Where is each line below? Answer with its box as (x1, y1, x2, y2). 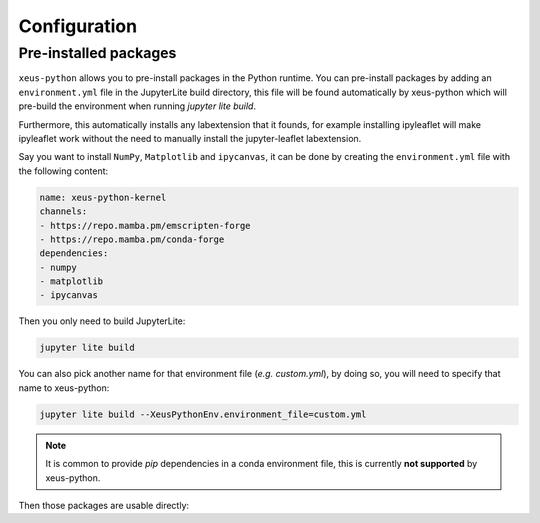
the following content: (18, 165, 109, 177)
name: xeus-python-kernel (39, 191, 167, 203)
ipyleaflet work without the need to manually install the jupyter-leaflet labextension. (18, 132, 362, 144)
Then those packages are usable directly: (18, 499, 190, 511)
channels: (39, 206, 88, 217)
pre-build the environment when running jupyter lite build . (18, 100, 257, 112)
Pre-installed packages (18, 44, 177, 62)
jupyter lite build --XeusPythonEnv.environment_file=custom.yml (39, 408, 367, 420)
